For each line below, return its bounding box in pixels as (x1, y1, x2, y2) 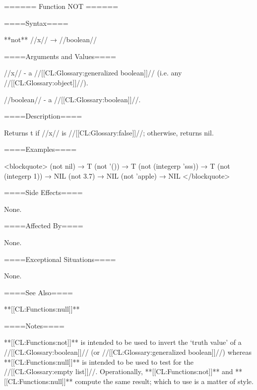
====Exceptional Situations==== (4, 254, 116, 264)
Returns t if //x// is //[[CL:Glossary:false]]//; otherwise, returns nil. (4, 127, 214, 137)
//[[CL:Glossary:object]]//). (4, 77, 88, 87)
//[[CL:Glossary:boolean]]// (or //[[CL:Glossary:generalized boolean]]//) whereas (4, 347, 252, 357)
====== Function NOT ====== (4, 1, 119, 11)
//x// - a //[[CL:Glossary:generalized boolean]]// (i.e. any (4, 67, 182, 78)
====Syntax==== (4, 17, 68, 28)
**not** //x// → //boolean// (4, 34, 97, 45)
